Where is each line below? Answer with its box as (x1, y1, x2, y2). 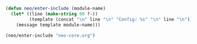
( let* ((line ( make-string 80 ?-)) (11, 11, 98, 17)
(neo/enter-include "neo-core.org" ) (5, 32, 95, 38)
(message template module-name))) (16, 22, 101, 28)
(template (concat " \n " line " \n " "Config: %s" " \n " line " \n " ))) (29, 16, 195, 22)
